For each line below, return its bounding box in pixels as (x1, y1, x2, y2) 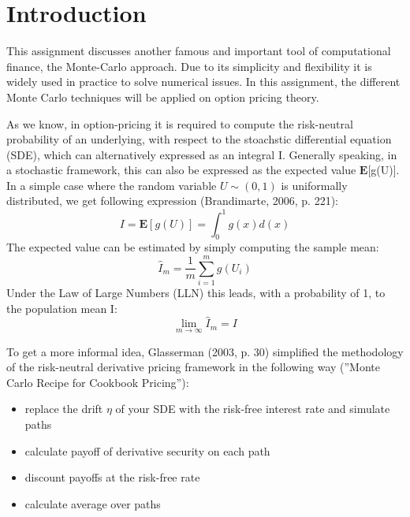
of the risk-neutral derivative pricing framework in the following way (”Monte (6, 359, 380, 375)
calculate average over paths (24, 495, 161, 511)
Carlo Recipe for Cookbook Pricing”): (6, 374, 189, 390)
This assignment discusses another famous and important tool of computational (6, 43, 391, 59)
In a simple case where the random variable (6, 177, 217, 193)
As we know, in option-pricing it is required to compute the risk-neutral (6, 115, 353, 132)
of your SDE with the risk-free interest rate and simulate (115, 400, 390, 417)
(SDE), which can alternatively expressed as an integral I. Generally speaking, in (6, 146, 397, 162)
